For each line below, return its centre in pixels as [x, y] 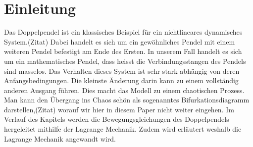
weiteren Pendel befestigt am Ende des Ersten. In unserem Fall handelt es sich [123, 51]
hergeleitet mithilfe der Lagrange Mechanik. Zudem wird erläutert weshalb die [123, 129]
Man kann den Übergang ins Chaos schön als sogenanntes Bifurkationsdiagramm [127, 100]
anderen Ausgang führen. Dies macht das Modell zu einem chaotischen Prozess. [124, 90]
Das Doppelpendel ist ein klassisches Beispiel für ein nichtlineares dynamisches [123, 32]
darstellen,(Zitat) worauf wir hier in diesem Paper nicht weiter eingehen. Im [119, 109]
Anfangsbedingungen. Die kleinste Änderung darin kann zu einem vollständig [121, 80]
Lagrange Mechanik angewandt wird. [60, 138]
